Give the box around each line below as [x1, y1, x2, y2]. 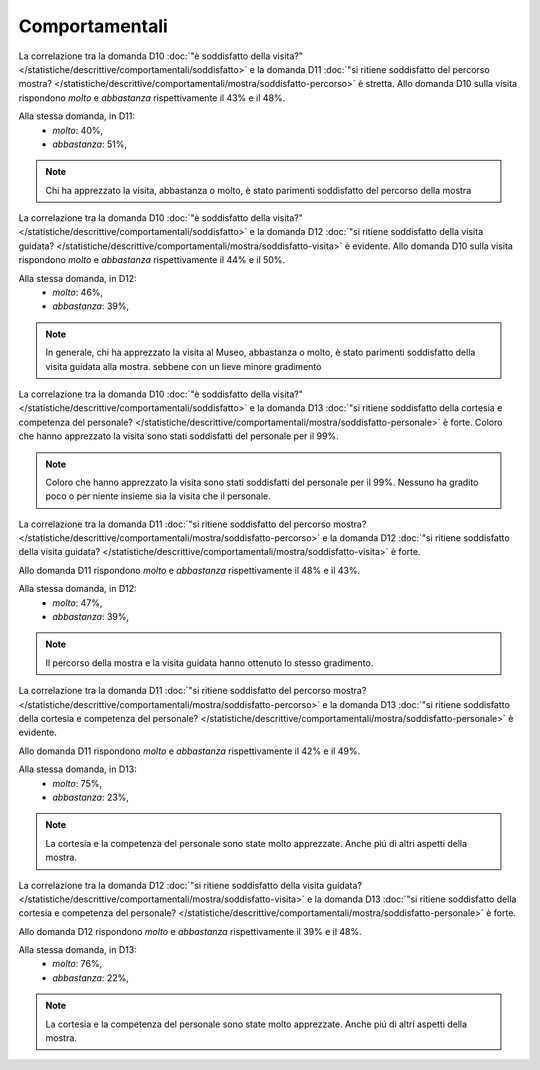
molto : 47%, [52, 596, 103, 609]
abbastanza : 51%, [52, 138, 127, 150]
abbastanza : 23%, [52, 791, 130, 803]
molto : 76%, [52, 958, 103, 970]
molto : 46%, [52, 286, 104, 299]
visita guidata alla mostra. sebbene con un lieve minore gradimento [45, 360, 322, 372]
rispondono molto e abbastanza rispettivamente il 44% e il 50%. [18, 254, 285, 266]
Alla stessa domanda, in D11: [18, 110, 135, 122]
